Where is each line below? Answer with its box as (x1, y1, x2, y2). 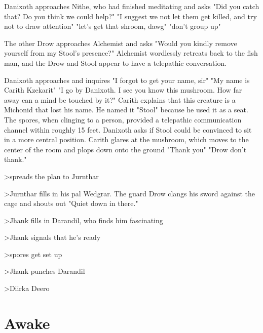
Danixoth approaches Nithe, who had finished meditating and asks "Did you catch (4, 1, 259, 11)
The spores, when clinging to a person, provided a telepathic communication (4, 114, 242, 124)
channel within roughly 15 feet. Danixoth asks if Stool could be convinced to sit (4, 124, 252, 135)
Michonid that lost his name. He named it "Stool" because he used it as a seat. (4, 104, 248, 115)
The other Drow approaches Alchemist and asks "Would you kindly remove (4, 37, 237, 48)
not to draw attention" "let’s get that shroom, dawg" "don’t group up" (4, 21, 221, 31)
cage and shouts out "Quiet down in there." (4, 198, 138, 209)
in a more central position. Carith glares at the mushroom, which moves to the (4, 134, 249, 145)
